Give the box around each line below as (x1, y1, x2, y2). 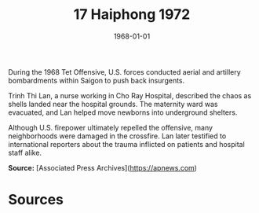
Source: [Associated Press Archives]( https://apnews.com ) (8, 163, 198, 172)
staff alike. (8, 148, 42, 157)
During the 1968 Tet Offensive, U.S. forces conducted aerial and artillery (8, 67, 241, 76)
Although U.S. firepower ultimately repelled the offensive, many (8, 123, 213, 132)
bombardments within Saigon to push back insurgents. (8, 75, 185, 85)
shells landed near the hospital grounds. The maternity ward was (8, 99, 218, 108)
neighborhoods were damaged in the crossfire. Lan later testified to (8, 131, 227, 141)
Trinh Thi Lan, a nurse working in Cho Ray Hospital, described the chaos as (8, 90, 252, 100)
